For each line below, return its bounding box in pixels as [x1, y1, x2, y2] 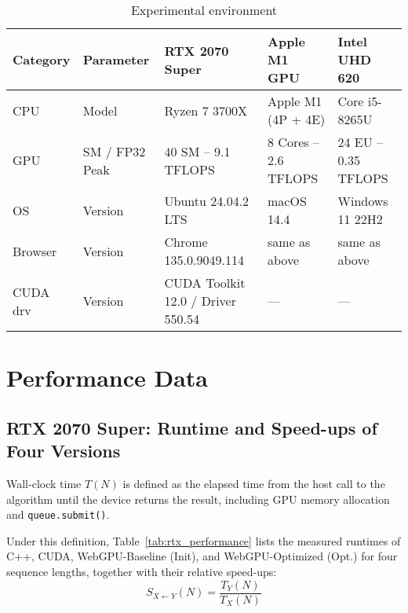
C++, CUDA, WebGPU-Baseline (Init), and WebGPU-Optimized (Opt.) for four [6, 548, 398, 564]
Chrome [164, 233, 208, 251]
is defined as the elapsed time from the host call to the [122, 475, 385, 491]
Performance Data [6, 362, 209, 394]
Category [13, 50, 71, 68]
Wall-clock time [6, 475, 82, 491]
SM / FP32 [82, 141, 146, 160]
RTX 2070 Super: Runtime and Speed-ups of [6, 415, 377, 439]
